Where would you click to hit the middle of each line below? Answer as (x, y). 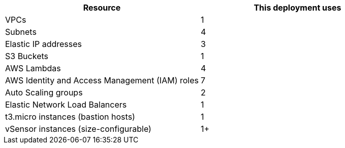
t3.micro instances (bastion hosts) (70, 117)
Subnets (21, 32)
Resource (102, 8)
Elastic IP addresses (44, 44)
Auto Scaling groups (44, 92)
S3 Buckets (27, 56)
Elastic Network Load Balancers (66, 105)
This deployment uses (297, 8)
